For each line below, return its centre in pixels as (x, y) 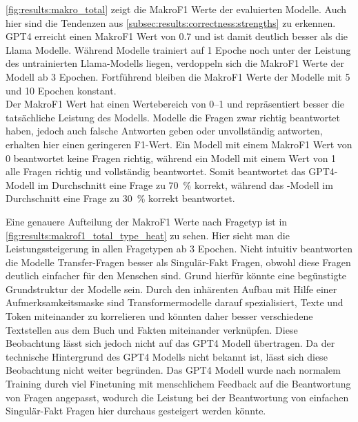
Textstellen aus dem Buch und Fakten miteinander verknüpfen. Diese (152, 329)
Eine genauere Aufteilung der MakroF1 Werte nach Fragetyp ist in (147, 221)
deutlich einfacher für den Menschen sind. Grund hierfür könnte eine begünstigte (176, 275)
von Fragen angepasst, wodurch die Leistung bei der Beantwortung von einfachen (177, 397)
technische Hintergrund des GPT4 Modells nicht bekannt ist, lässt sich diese (167, 356)
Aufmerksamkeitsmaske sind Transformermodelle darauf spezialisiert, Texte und (175, 302)
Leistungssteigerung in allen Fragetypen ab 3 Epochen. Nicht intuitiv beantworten (179, 249)
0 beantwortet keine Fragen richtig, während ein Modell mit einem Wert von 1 (171, 158)
